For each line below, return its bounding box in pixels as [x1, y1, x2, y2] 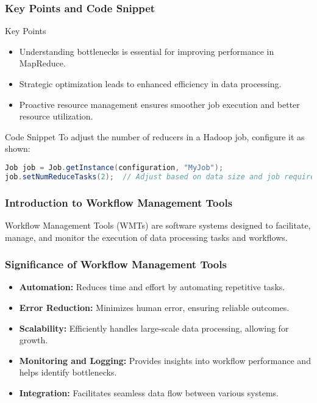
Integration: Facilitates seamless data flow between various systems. [19, 386, 279, 399]
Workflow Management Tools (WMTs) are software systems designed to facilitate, [5, 218, 311, 231]
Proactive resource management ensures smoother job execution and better [19, 98, 300, 110]
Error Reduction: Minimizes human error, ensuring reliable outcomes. [19, 301, 290, 313]
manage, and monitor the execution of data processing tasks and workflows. [5, 230, 288, 243]
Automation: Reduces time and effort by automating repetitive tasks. [19, 280, 285, 293]
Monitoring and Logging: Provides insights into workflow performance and [19, 354, 311, 366]
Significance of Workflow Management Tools [5, 257, 227, 272]
